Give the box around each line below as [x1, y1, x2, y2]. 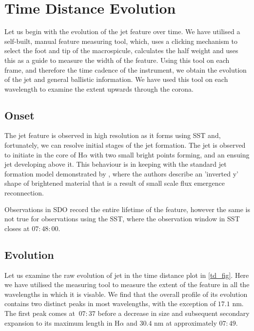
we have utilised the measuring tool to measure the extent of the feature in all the [4, 279, 250, 290]
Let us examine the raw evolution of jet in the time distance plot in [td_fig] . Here [4, 270, 249, 280]
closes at [4, 223, 30, 233]
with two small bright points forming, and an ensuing [90, 149, 250, 159]
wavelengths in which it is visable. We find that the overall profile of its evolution [4, 289, 248, 299]
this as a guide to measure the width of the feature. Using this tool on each [4, 55, 230, 65]
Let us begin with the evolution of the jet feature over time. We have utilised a [4, 26, 240, 37]
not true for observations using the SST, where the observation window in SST [4, 214, 240, 224]
